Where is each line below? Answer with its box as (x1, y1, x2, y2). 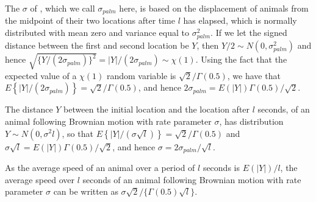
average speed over (5, 173, 75, 186)
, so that (62, 127, 93, 139)
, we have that (227, 69, 281, 82)
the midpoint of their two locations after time (5, 14, 175, 27)
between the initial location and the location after (63, 103, 250, 116)
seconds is (203, 161, 240, 173)
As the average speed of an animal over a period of (5, 161, 195, 173)
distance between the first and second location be (5, 39, 189, 52)
